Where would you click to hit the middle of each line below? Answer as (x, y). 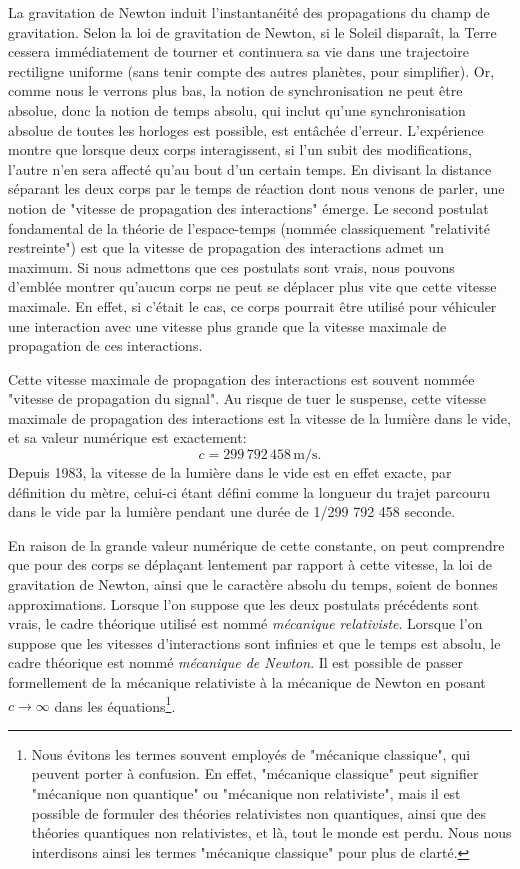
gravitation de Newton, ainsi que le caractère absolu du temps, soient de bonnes (253, 584)
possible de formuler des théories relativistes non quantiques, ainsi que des (259, 812)
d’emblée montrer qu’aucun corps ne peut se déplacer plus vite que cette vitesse (252, 286)
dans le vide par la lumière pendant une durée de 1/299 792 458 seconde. (232, 511)
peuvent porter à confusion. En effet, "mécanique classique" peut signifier (255, 773)
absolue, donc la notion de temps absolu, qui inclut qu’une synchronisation (237, 109)
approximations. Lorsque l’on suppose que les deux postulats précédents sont (243, 603)
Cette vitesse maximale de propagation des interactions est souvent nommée (241, 378)
